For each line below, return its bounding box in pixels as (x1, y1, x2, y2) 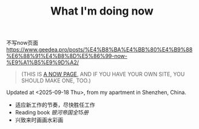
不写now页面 (6, 39, 38, 47)
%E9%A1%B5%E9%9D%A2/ (6, 59, 79, 66)
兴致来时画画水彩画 (15, 116, 64, 124)
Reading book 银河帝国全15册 (15, 109, 89, 116)
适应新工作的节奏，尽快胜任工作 (15, 101, 95, 108)
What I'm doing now (50, 4, 153, 18)
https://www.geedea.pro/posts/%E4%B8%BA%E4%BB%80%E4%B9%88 (6, 46, 193, 53)
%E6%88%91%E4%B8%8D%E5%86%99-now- (6, 53, 127, 60)
